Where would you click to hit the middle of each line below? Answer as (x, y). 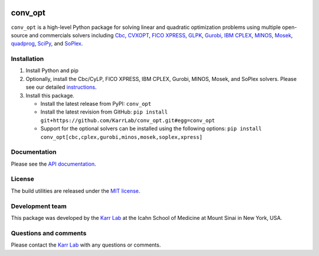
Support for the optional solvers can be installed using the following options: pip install (151, 129)
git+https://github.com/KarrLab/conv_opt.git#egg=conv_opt (128, 120)
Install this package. (50, 95)
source (19, 35)
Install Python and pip (52, 70)
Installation (27, 59)
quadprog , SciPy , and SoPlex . (47, 44)
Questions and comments (49, 233)
